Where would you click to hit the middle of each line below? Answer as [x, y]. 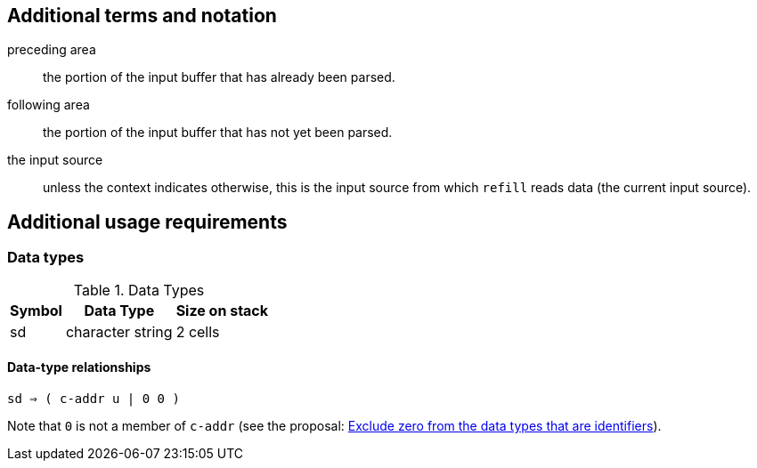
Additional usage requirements [147, 222]
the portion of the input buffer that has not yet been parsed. [218, 133]
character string [119, 331]
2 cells [198, 331]
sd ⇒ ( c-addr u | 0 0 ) [94, 398]
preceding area [52, 50]
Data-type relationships [79, 367]
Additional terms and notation [142, 16]
